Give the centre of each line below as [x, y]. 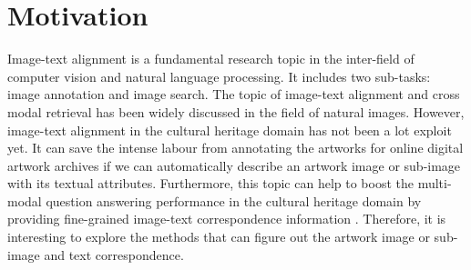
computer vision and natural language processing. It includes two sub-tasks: [219, 76]
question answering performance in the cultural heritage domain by [234, 200]
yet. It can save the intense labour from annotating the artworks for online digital [235, 148]
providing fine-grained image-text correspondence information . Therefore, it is [227, 219]
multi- [435, 183]
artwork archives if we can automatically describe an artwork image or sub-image [234, 165]
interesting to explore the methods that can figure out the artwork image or [219, 237]
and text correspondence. [114, 254]
